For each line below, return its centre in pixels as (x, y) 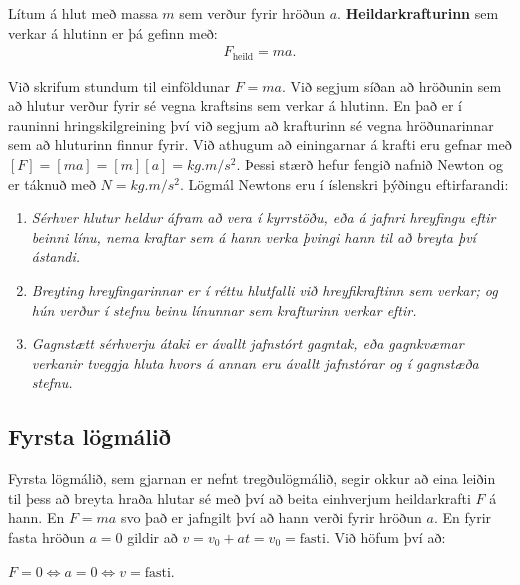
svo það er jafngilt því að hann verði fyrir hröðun (271, 517)
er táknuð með (52, 183)
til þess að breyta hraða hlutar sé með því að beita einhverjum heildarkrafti (239, 497)
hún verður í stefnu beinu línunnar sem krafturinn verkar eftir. (224, 309)
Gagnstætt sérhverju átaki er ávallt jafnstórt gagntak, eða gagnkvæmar (247, 343)
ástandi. (56, 256)
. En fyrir (462, 517)
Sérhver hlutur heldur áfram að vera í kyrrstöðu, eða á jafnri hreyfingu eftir (263, 217)
